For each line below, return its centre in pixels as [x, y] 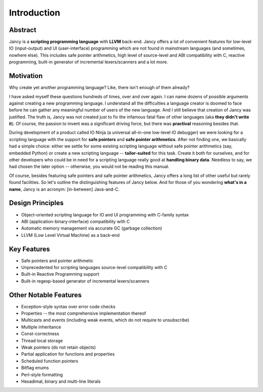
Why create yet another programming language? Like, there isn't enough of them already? [99, 88]
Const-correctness [40, 334]
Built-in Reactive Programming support [60, 274]
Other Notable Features [46, 295]
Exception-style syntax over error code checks [68, 306]
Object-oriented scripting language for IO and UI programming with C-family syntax [105, 214]
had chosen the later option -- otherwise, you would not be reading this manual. [89, 167]
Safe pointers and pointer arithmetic [57, 261]
